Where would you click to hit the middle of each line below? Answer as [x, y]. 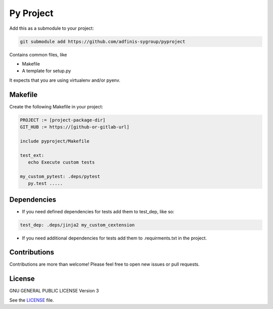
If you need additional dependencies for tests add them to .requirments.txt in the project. [115, 238]
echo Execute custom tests [61, 162]
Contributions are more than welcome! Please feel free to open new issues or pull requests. [104, 264]
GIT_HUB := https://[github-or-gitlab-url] [75, 127]
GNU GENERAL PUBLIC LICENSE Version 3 [54, 291]
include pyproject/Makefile [55, 141]
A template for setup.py [47, 71]
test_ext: [32, 155]
